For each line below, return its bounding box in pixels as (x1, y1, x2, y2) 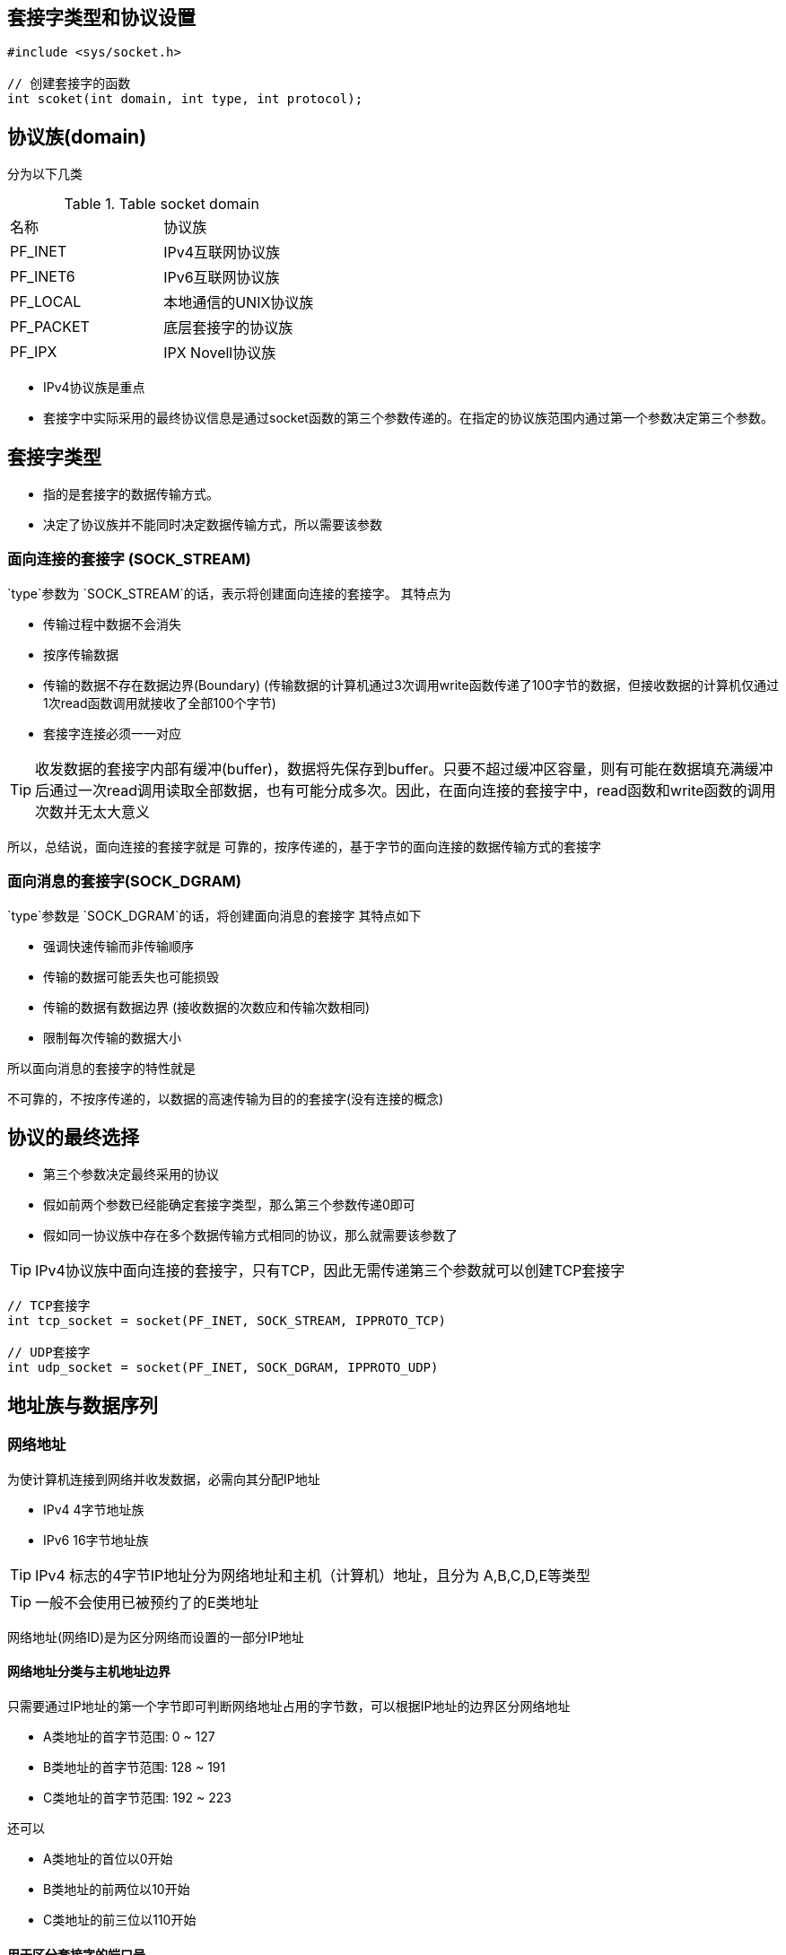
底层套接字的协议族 (163, 319, 293, 337)
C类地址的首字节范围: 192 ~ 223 (43, 1789, 231, 1805)
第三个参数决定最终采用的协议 (43, 1166, 219, 1183)
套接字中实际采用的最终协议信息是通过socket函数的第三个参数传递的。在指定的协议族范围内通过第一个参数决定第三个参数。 (43, 410, 773, 426)
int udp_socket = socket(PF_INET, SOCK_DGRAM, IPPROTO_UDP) (7, 1360, 439, 1375)
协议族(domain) (7, 125, 147, 148)
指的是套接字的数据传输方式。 (43, 486, 219, 502)
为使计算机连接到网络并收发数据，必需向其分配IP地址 (7, 1471, 320, 1487)
